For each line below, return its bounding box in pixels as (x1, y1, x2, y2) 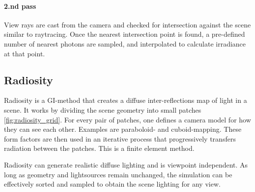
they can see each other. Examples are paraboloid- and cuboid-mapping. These (4, 124, 242, 134)
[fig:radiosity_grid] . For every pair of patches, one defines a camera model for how (4, 114, 251, 124)
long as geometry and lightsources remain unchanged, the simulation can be (4, 169, 232, 179)
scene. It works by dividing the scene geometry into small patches (4, 104, 201, 115)
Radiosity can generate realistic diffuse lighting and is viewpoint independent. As (4, 159, 248, 169)
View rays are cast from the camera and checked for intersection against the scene (4, 19, 251, 29)
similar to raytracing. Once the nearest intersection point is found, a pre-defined (4, 29, 245, 39)
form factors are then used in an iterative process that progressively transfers (4, 133, 236, 144)
